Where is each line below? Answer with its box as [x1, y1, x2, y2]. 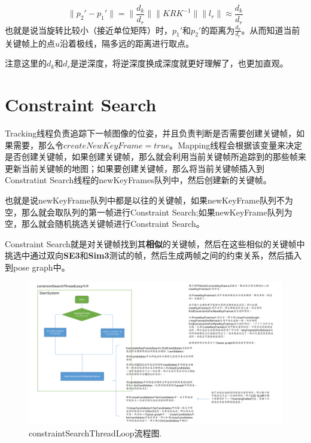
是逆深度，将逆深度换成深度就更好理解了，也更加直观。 [70, 57, 288, 69]
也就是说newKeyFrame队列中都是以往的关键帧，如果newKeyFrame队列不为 [5, 194, 293, 207]
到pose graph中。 [5, 261, 70, 273]
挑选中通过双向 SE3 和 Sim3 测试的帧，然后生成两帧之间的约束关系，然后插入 [5, 249, 302, 262]
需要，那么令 [13, 138, 63, 151]
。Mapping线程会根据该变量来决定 [169, 138, 303, 151]
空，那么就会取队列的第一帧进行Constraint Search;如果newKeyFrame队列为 [5, 205, 292, 218]
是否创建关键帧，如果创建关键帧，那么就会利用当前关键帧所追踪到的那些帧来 [5, 150, 306, 163]
